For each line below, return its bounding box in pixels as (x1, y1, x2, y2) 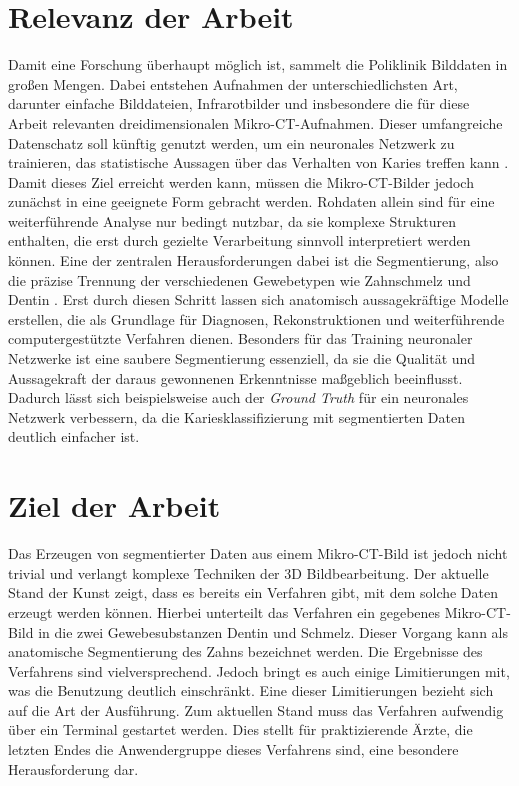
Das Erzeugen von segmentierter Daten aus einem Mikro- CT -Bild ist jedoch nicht (8, 543, 508, 564)
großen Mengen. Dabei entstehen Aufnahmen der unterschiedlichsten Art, (8, 73, 458, 94)
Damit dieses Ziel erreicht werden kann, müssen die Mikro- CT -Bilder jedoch (8, 171, 474, 192)
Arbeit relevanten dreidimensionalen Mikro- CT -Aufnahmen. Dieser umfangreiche (8, 112, 503, 133)
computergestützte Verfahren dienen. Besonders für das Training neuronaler (8, 328, 473, 349)
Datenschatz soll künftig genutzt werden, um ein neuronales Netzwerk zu (8, 132, 455, 153)
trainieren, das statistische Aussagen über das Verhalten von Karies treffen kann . (8, 152, 509, 173)
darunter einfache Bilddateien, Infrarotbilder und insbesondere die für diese (8, 93, 470, 114)
